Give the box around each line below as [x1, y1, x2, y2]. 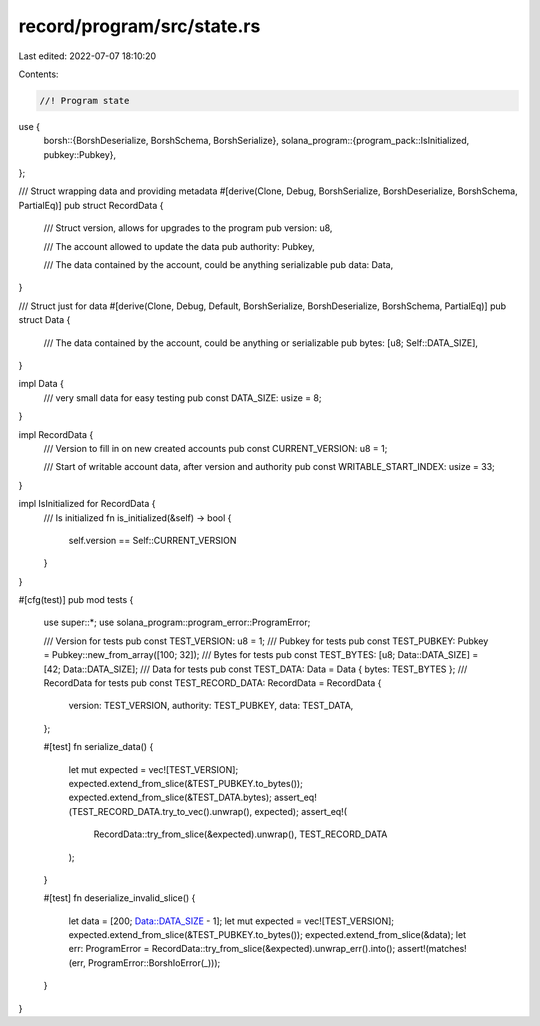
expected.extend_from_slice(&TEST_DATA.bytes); [68, 791, 272, 804]
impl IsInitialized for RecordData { [18, 498, 156, 510]
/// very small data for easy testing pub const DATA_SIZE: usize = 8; [43, 391, 322, 404]
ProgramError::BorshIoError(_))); [87, 956, 221, 969]
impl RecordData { [18, 428, 94, 440]
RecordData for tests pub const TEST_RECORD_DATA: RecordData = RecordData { [43, 677, 382, 689]
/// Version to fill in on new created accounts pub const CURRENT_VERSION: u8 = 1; [43, 442, 388, 454]
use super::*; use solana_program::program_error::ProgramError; [43, 616, 311, 629]
